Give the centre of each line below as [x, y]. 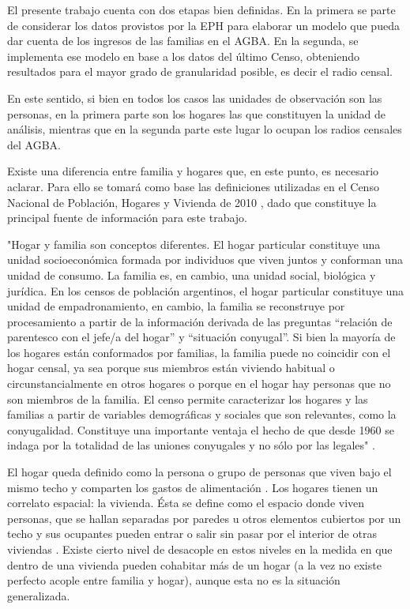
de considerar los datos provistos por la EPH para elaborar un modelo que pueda [203, 25]
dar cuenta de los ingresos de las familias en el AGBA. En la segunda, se [183, 41]
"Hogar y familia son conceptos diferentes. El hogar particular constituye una [194, 244]
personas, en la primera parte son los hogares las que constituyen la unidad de [197, 113]
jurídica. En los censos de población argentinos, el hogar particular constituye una [206, 290]
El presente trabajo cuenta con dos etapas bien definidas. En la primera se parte [201, 9]
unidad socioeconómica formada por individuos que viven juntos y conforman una [205, 259]
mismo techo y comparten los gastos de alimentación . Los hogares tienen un [193, 487]
